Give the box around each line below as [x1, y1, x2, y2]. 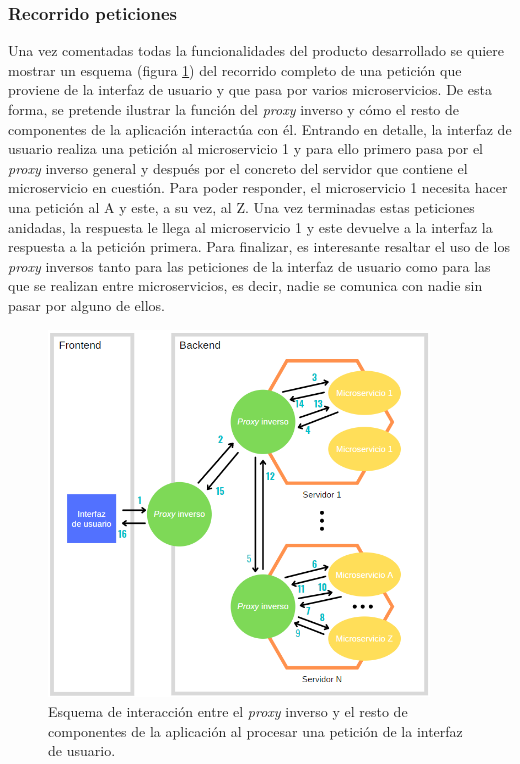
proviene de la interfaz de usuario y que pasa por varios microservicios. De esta [8, 79, 492, 100]
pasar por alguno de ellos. [8, 294, 165, 315]
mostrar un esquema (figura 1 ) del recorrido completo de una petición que [8, 59, 462, 80]
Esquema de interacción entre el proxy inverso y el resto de [48, 700, 408, 721]
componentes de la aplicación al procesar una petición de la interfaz [48, 720, 463, 741]
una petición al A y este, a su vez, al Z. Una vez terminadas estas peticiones [8, 196, 475, 217]
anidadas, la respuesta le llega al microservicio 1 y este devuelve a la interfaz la [8, 216, 493, 237]
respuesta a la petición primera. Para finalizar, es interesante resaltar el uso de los [8, 236, 510, 257]
